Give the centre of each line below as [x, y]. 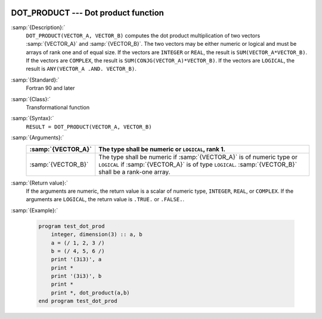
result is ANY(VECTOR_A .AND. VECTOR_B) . [81, 69]
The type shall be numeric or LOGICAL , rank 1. [162, 149]
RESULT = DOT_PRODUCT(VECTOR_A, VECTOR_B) [89, 127]
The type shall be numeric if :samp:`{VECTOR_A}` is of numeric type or [198, 157]
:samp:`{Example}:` [35, 210]
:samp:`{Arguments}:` [38, 137]
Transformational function [58, 108]
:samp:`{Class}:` [31, 99]
